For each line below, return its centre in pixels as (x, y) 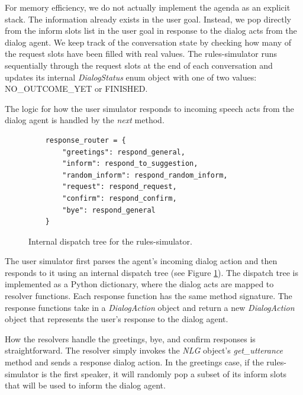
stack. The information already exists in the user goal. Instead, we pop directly (148, 19)
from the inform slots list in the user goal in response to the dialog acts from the (151, 30)
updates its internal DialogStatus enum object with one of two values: (131, 77)
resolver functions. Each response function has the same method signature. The (149, 296)
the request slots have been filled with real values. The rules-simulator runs (141, 54)
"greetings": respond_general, (124, 152)
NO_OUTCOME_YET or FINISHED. (76, 89)
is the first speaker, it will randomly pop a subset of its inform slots (164, 373)
